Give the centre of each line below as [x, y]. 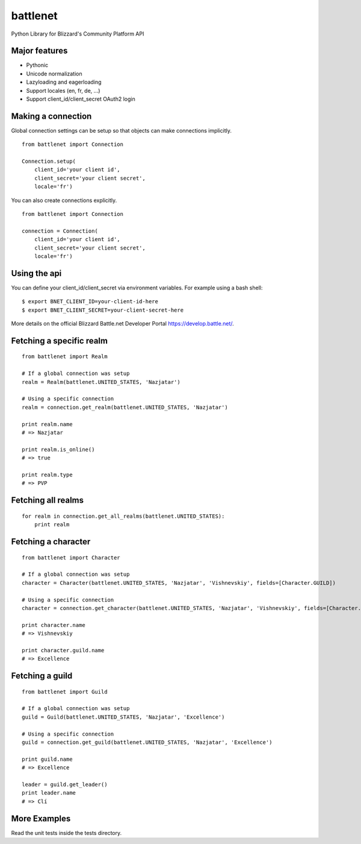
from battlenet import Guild [65, 691]
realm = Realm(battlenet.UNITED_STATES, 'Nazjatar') [101, 382]
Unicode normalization [54, 74]
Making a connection [51, 116]
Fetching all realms [48, 500]
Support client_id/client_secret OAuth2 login [81, 99]
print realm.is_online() [58, 449]
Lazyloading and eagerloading [64, 82]
